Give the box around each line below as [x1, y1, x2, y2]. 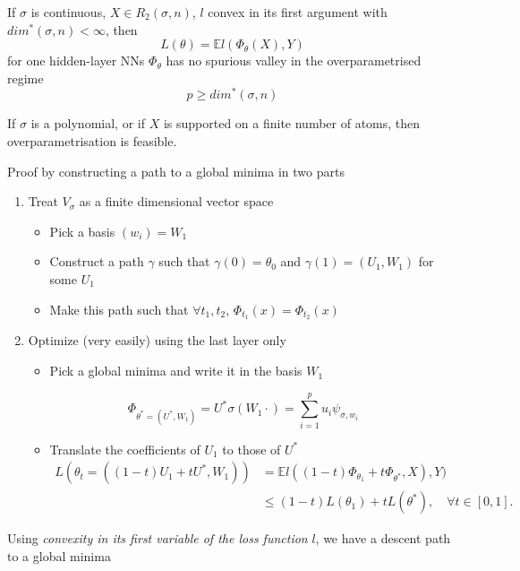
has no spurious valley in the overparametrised [166, 51, 422, 70]
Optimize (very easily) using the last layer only [28, 331, 286, 350]
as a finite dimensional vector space [79, 192, 274, 211]
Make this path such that [49, 299, 189, 318]
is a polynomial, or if [30, 114, 145, 133]
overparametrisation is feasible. [7, 132, 177, 151]
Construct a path [49, 252, 144, 271]
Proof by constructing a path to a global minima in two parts [7, 161, 345, 180]
